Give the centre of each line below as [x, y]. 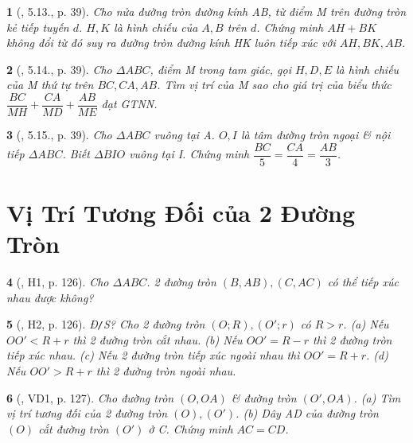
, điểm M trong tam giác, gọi [220, 69]
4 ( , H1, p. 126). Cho [58, 282]
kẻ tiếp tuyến [38, 27]
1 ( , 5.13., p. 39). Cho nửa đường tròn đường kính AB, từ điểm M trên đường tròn [206, 11]
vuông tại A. [184, 135]
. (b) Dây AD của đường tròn [307, 413]
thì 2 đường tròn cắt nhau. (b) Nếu [158, 339]
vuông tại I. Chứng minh [189, 154]
